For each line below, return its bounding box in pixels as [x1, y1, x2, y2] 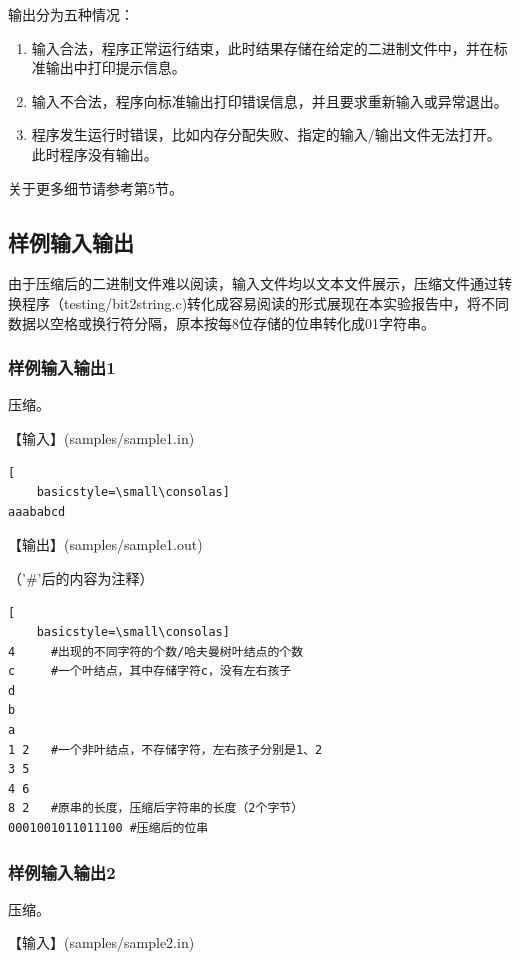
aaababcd [8, 504, 66, 519]
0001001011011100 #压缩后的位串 [8, 821, 209, 836]
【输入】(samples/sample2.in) [8, 932, 195, 953]
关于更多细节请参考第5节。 [8, 177, 183, 198]
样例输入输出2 [8, 859, 116, 884]
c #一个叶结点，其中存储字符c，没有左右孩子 [8, 664, 292, 679]
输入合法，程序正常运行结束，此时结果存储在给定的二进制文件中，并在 [31, 37, 494, 58]
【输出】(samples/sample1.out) [8, 534, 203, 555]
